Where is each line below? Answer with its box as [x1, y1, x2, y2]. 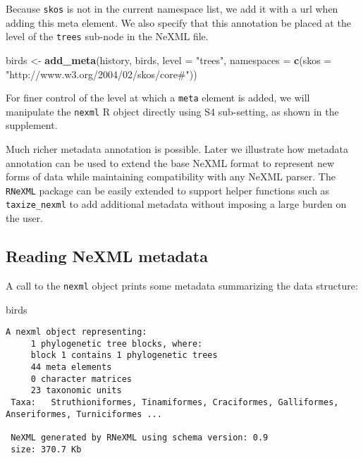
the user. [6, 211, 44, 225]
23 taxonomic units [30, 385, 122, 396]
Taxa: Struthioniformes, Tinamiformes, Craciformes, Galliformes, [11, 397, 339, 408]
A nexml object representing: [6, 327, 147, 338]
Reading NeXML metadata [6, 245, 208, 267]
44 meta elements [30, 362, 112, 373]
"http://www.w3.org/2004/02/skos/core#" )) [6, 66, 197, 81]
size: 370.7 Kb [11, 444, 82, 454]
